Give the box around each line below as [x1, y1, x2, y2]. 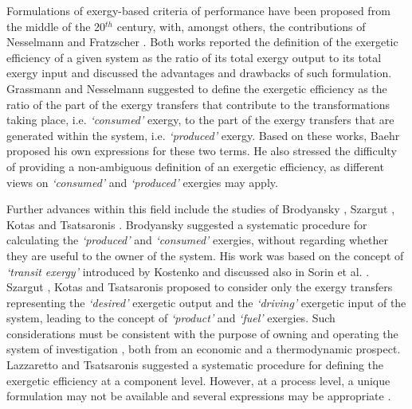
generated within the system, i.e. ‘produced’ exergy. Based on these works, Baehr [6, 127, 400, 143]
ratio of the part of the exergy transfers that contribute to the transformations [6, 95, 390, 112]
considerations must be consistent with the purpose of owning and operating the [6, 325, 398, 341]
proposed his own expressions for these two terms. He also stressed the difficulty [6, 142, 397, 159]
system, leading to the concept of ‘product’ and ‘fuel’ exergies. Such [6, 310, 335, 326]
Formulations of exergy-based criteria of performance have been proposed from [6, 2, 390, 18]
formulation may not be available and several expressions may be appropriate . [6, 388, 391, 404]
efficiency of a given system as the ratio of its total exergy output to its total [6, 49, 382, 65]
